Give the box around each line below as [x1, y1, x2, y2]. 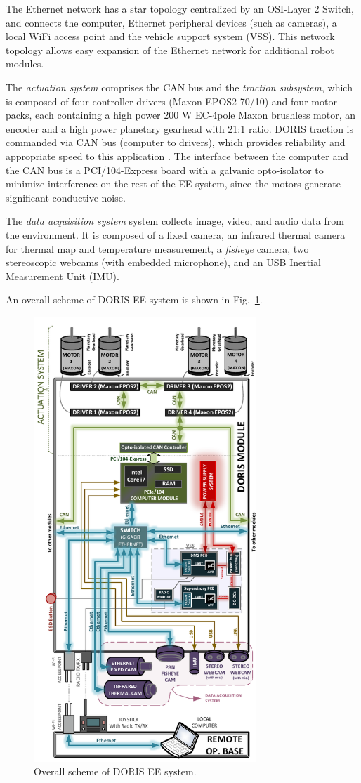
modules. [6, 56, 44, 71]
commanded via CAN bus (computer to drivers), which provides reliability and [6, 135, 346, 150]
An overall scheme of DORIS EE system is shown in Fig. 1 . [6, 292, 263, 307]
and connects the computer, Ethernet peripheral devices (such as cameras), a [6, 15, 337, 29]
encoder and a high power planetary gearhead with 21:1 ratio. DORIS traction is [6, 121, 354, 136]
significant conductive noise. [6, 190, 126, 204]
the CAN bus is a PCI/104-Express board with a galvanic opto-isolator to [6, 162, 324, 177]
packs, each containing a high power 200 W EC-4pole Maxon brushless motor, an [6, 107, 356, 122]
